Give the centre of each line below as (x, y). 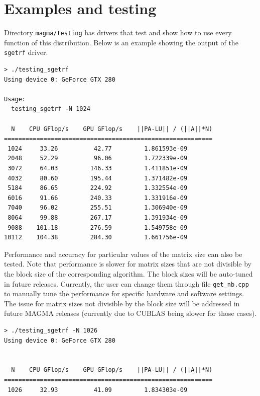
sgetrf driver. (26, 52)
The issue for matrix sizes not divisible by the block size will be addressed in (122, 303)
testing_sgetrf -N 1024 (51, 109)
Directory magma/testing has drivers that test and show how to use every (118, 32)
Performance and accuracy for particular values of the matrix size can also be (123, 254)
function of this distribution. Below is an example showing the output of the (121, 42)
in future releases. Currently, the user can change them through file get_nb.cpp (126, 283)
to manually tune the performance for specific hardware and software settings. (124, 293)
